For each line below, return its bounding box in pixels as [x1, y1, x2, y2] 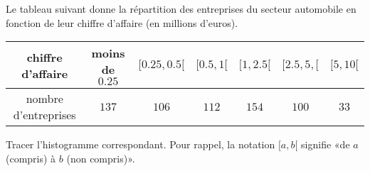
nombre [26, 90, 63, 107]
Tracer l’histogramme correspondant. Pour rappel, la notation [6, 137, 275, 152]
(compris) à [6, 150, 56, 165]
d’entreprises [13, 106, 76, 123]
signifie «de [301, 137, 350, 152]
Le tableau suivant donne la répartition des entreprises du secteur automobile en [6, 1, 356, 16]
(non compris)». [66, 150, 135, 165]
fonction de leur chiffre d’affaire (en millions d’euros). [6, 15, 238, 30]
